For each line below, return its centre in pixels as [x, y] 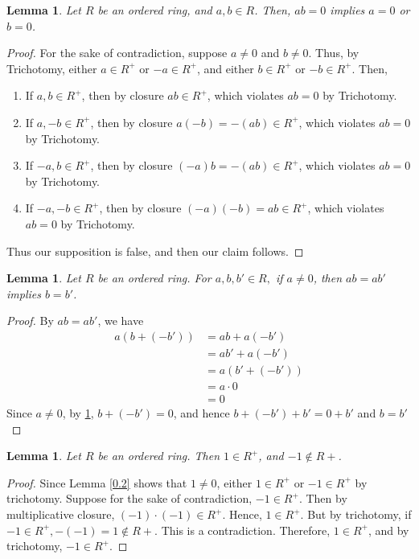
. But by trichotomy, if [356, 514]
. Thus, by [334, 53]
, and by [388, 530]
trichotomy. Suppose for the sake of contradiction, [129, 498]
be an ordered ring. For [154, 278]
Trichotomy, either [52, 68]
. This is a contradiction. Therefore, [242, 530]
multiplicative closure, [61, 514]
